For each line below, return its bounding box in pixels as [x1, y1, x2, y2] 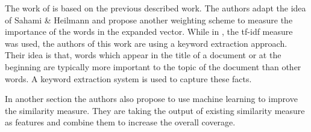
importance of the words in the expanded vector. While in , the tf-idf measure [5, 25, 293, 38]
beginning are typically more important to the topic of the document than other [5, 60, 301, 73]
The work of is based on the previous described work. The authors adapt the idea [5, 2, 306, 14]
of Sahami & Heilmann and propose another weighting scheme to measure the [5, 13, 293, 26]
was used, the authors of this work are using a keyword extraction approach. [5, 37, 287, 49]
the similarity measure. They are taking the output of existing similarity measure [5, 104, 305, 116]
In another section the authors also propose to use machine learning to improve [5, 92, 298, 105]
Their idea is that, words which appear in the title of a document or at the [5, 49, 281, 61]
